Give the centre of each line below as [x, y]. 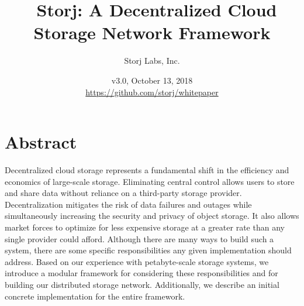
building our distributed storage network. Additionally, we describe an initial [142, 284]
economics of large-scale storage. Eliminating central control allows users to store [150, 181]
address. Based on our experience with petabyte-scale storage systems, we [137, 261]
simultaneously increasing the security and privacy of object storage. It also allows [152, 216]
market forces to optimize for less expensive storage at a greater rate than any [145, 227]
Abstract [41, 142]
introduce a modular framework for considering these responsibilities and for [141, 273]
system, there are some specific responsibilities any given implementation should [148, 250]
